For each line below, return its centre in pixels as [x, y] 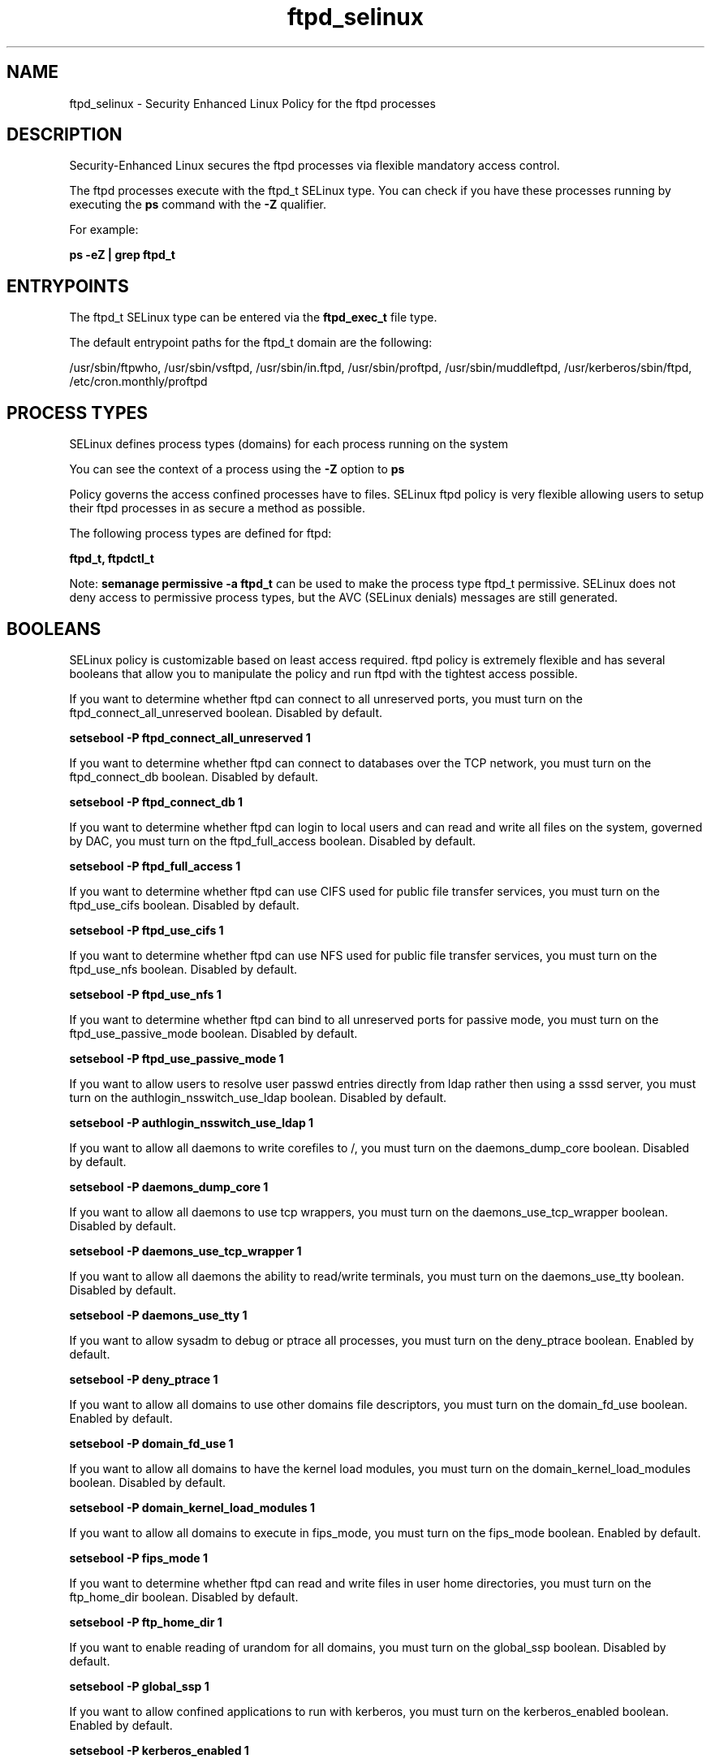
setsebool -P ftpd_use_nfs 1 [145, 994]
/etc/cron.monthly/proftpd [138, 382]
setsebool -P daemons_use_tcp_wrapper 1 [185, 1251]
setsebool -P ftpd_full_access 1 [155, 866]
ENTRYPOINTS [68, 286]
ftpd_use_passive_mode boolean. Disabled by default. [213, 1033]
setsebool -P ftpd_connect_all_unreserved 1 [190, 737]
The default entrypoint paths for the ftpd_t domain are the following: [251, 343]
